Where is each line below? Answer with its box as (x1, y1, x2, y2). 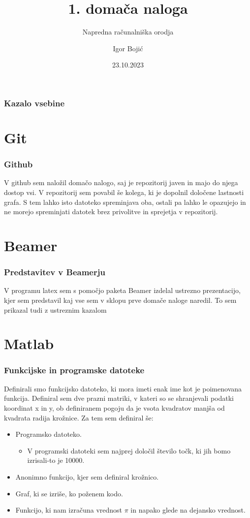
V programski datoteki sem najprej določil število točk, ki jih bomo (27, 445, 231, 455)
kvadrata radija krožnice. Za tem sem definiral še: (4, 412, 154, 422)
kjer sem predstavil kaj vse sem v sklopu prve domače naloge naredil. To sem (4, 294, 237, 305)
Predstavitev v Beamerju (4, 266, 105, 278)
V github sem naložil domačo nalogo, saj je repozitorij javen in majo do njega (4, 177, 238, 188)
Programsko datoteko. (15, 429, 82, 439)
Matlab (4, 333, 54, 354)
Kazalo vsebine (4, 97, 65, 109)
